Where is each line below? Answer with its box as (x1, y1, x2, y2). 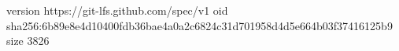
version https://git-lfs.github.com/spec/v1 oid (6, 2, 228, 18)
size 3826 (6, 32, 50, 49)
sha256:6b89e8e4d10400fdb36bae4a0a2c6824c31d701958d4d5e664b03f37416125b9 (6, 17, 393, 33)
